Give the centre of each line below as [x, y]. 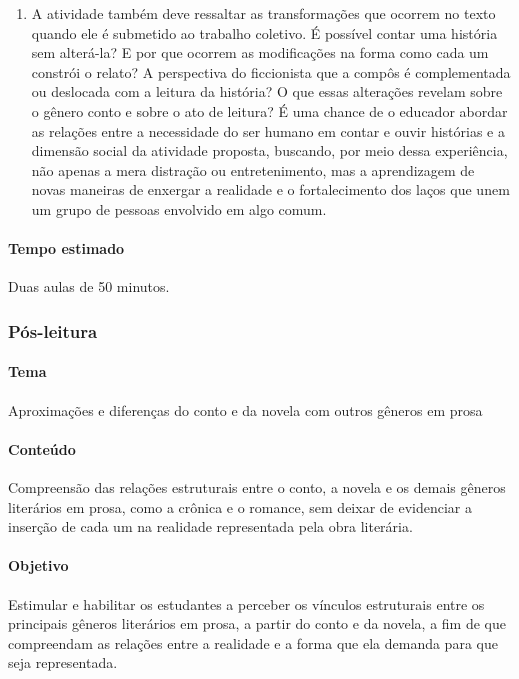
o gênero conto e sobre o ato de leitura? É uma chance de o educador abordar [269, 110]
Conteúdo [42, 448]
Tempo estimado [66, 248]
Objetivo [38, 565]
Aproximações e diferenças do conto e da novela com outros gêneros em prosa [245, 409]
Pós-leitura [53, 330]
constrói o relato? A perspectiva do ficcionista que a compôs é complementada [271, 71]
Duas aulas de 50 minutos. [89, 286]
